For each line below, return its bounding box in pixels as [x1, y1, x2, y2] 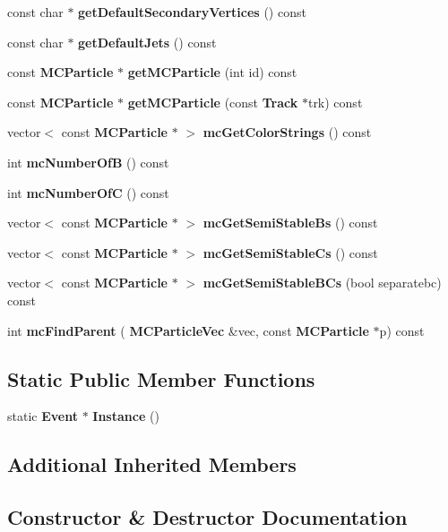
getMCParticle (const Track [127, 92, 298, 111]
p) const [379, 321, 425, 339]
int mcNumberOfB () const [7, 152, 169, 171]
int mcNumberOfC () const [7, 183, 169, 202]
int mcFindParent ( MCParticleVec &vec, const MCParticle [7, 321, 369, 339]
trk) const [307, 92, 363, 111]
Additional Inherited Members [7, 450, 297, 478]
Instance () [92, 407, 159, 425]
